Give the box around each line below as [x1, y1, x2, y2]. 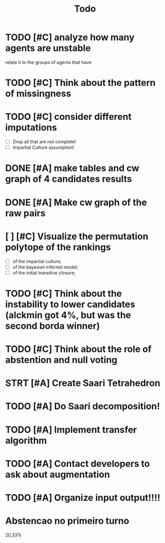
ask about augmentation [5, 468, 110, 480]
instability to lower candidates [5, 298, 136, 310]
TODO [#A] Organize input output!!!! [5, 492, 160, 503]
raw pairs [5, 207, 46, 219]
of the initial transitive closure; [12, 270, 76, 276]
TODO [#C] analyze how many [5, 31, 135, 43]
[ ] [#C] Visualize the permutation [5, 231, 148, 242]
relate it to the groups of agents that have [5, 59, 92, 65]
